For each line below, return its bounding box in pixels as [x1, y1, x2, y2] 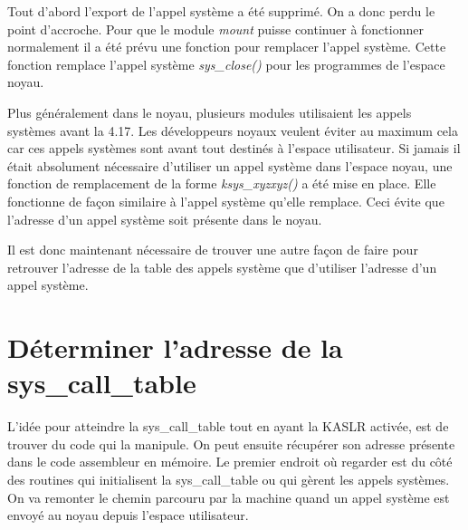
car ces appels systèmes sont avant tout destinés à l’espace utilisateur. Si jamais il [7, 139, 461, 158]
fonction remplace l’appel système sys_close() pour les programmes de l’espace [7, 54, 445, 73]
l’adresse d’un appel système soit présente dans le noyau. [7, 209, 322, 228]
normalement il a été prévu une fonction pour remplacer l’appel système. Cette [7, 37, 446, 56]
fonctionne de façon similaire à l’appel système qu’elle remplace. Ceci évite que [7, 191, 444, 210]
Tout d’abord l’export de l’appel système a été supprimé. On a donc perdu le [7, 2, 435, 20]
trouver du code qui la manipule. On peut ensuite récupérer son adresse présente [7, 434, 455, 453]
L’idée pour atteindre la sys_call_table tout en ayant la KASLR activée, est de [7, 417, 449, 436]
